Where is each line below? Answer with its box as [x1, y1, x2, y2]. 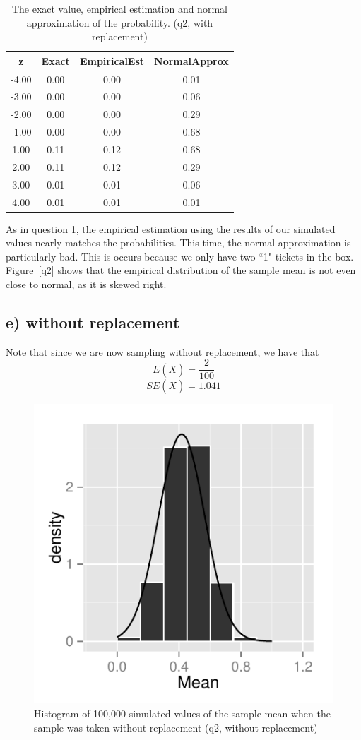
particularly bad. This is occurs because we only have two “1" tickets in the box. [6, 249, 354, 263]
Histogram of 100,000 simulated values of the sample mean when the [34, 706, 331, 721]
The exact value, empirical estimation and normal [11, 1, 227, 16]
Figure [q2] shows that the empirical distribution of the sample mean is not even [6, 263, 356, 277]
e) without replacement [6, 311, 180, 333]
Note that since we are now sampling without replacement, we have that [6, 344, 319, 359]
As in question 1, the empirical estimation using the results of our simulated [6, 221, 336, 236]
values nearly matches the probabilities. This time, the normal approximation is [6, 235, 351, 250]
